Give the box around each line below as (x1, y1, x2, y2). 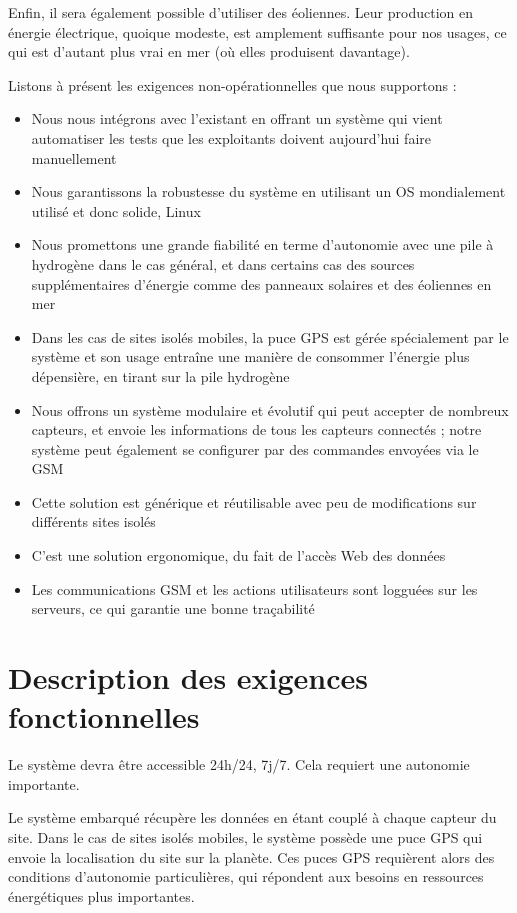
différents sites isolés (31, 511, 156, 532)
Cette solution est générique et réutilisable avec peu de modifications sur (31, 491, 477, 512)
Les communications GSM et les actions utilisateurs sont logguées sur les (31, 578, 478, 599)
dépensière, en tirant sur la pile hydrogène (31, 365, 290, 386)
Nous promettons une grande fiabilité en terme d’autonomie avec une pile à (31, 234, 494, 255)
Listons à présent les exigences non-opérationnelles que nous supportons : (8, 74, 457, 95)
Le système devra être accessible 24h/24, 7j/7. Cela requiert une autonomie (8, 754, 470, 775)
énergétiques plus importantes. (8, 885, 195, 906)
